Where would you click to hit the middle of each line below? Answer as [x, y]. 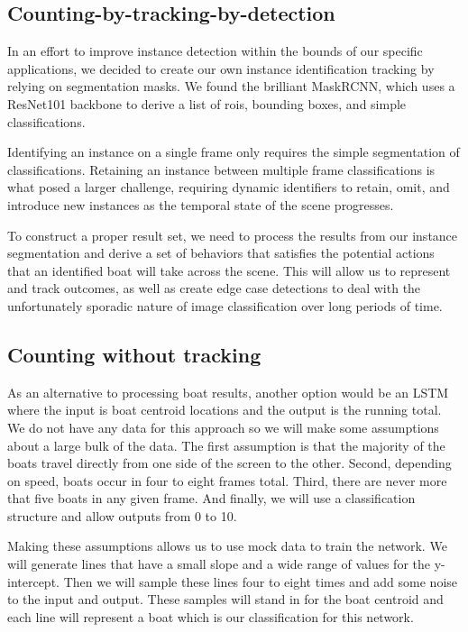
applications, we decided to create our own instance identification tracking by [221, 68]
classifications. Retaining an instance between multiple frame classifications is [221, 169]
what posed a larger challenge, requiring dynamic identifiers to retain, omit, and [229, 187]
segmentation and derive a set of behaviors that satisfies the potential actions [221, 253]
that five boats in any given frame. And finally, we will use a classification [211, 498]
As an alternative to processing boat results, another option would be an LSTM [228, 392]
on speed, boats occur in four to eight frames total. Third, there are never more [227, 480]
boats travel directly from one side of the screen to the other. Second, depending [229, 463]
